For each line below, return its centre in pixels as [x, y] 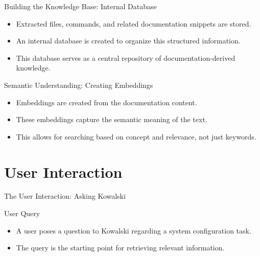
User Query [22, 213]
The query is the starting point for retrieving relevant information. [120, 248]
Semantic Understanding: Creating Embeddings [79, 85]
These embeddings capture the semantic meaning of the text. [112, 119]
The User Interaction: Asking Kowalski [65, 196]
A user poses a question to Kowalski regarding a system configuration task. [134, 230]
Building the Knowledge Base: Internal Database [80, 6]
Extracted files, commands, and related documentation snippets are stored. [134, 23]
